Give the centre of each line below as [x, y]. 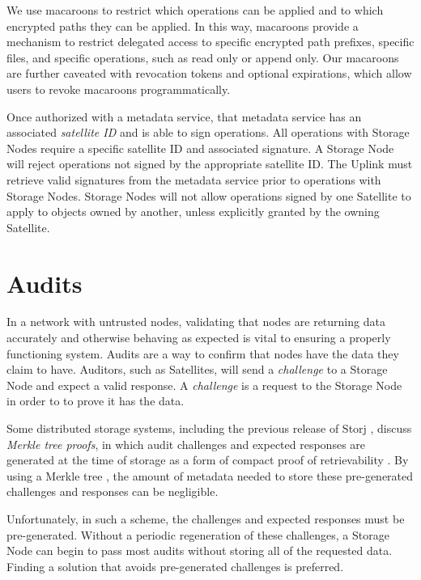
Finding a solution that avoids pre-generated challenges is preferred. [175, 566]
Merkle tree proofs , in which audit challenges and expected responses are [186, 444]
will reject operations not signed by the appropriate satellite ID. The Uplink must [210, 164]
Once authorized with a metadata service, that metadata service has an [184, 116]
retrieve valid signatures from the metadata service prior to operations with [194, 179]
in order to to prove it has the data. [96, 401]
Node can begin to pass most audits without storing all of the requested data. [200, 550]
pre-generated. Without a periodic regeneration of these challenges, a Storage [198, 534]
